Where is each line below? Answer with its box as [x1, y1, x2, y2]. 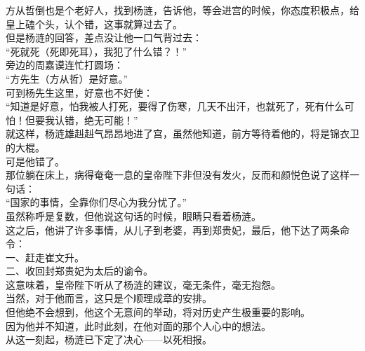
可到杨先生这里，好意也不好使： [6, 85, 153, 99]
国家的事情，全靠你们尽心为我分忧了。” [10, 195, 187, 209]
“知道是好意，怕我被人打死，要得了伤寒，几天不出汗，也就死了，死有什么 [6, 99, 345, 113]
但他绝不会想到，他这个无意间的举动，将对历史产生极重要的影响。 [6, 305, 310, 319]
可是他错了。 [6, 153, 65, 168]
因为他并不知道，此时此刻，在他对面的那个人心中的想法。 [6, 318, 271, 333]
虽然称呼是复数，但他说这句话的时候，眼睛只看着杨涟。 [6, 208, 261, 223]
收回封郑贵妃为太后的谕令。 [25, 263, 153, 278]
